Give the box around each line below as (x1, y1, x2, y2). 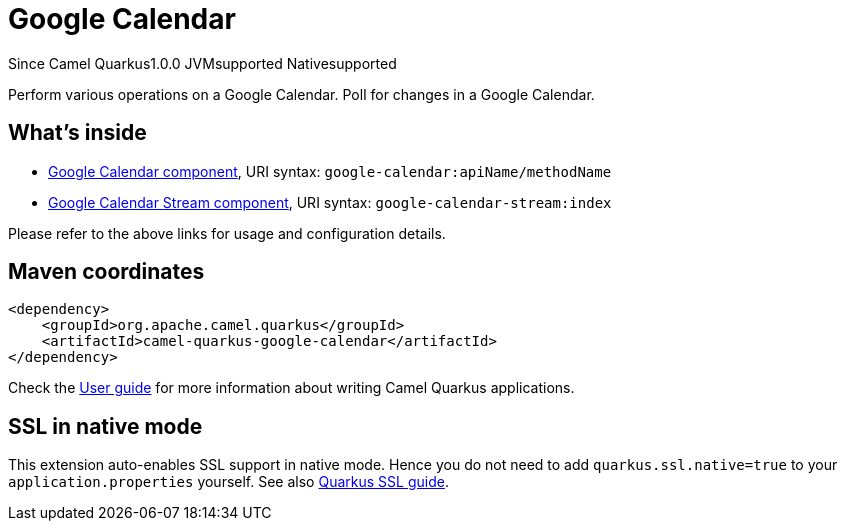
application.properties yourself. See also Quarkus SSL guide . (8, 473, 449, 491)
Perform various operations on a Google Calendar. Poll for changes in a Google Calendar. (8, 85, 595, 103)
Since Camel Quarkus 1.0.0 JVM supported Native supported (8, 54, 397, 72)
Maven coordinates (8, 259, 205, 285)
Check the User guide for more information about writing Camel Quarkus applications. (8, 379, 575, 397)
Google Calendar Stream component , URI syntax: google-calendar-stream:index (48, 193, 612, 211)
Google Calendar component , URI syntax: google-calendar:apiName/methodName (48, 162, 612, 180)
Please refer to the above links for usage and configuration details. (8, 224, 446, 242)
